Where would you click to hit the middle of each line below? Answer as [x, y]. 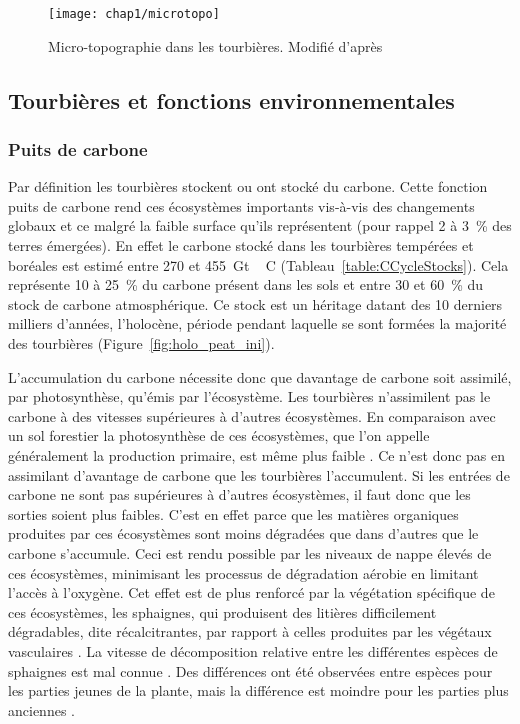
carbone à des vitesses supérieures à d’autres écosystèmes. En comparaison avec [252, 415]
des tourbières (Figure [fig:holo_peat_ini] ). [141, 343]
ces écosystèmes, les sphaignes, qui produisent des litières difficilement [222, 611]
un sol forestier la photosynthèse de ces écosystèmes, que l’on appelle [219, 435]
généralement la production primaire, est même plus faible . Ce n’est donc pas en [257, 454]
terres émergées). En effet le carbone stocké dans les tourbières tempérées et [241, 245]
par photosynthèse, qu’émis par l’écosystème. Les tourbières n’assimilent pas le [249, 396]
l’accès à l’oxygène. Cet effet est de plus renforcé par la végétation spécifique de [251, 592]
